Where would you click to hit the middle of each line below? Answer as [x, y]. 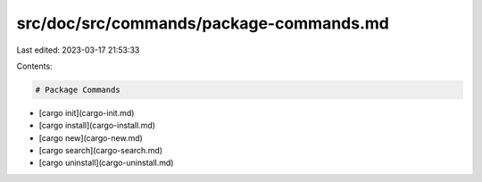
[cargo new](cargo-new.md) [91, 137]
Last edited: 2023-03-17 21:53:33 [78, 50]
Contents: [34, 66]
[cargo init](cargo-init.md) [87, 112]
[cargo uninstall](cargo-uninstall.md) [106, 163]
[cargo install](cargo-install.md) [97, 126]
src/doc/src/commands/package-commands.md [203, 23]
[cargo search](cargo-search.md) [101, 151]
